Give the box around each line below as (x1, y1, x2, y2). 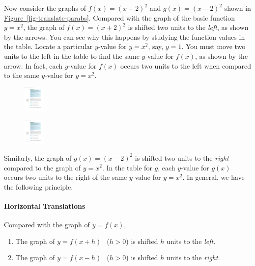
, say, (148, 41, 164, 51)
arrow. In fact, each (4, 60, 63, 71)
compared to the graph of (4, 162, 81, 172)
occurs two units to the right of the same (4, 172, 127, 182)
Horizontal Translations (4, 200, 85, 211)
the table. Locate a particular (4, 41, 93, 51)
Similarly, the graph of (4, 152, 72, 163)
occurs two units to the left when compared (120, 60, 252, 71)
